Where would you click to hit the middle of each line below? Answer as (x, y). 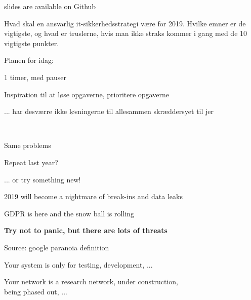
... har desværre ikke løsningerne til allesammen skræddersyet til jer (109, 111)
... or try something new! (43, 179)
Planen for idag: (29, 60)
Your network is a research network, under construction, (91, 282)
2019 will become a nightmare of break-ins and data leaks (93, 196)
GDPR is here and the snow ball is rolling (69, 213)
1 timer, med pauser (35, 77)
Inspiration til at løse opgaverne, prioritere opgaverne (87, 94)
